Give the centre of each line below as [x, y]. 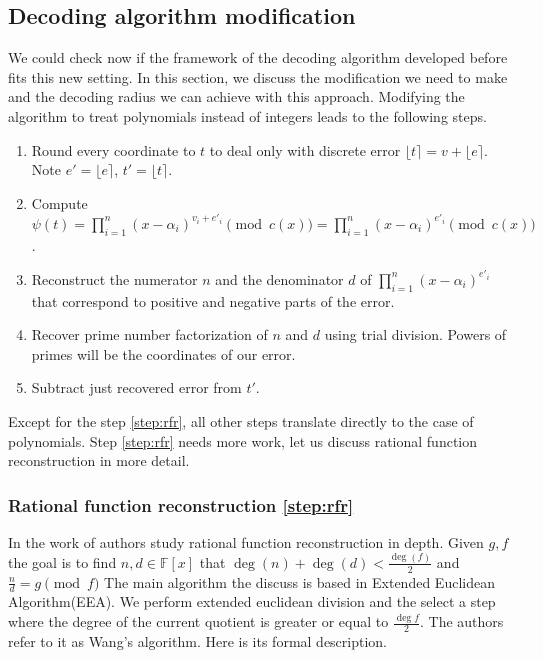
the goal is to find [62, 561]
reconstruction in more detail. [99, 460]
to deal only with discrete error [305, 149]
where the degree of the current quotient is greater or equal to [198, 621]
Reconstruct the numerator [114, 278]
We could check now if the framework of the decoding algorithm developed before [258, 57]
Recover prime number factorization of [149, 334]
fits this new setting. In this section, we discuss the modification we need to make [258, 76]
